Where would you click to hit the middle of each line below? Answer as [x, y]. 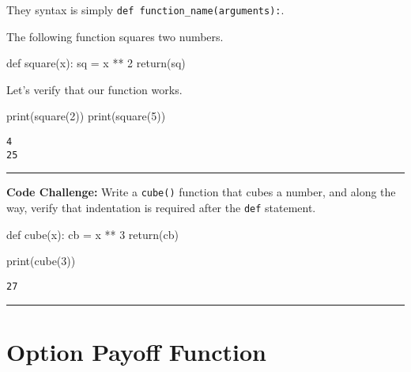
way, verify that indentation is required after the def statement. [161, 207]
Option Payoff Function [136, 351]
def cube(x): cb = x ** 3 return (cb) [92, 234]
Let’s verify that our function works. [94, 89]
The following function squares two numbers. [115, 36]
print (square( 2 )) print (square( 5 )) [86, 116]
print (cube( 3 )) [41, 261]
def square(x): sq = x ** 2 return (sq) [96, 63]
